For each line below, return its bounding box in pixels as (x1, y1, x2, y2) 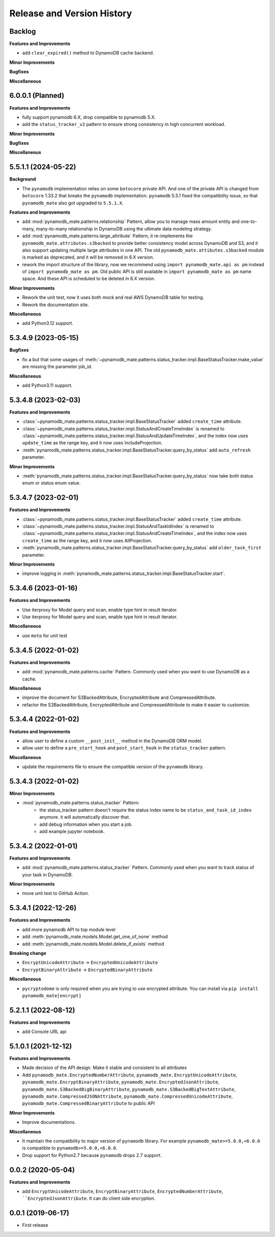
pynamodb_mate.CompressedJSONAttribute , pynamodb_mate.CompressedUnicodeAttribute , (22, 1093, 233, 1099)
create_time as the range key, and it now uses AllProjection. (22, 537, 152, 543)
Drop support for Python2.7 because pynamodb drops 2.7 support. (22, 1152, 162, 1158)
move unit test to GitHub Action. (22, 890, 89, 896)
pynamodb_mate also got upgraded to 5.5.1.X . (22, 199, 124, 206)
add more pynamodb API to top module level (22, 926, 116, 932)
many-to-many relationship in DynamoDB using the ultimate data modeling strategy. (36, 225, 212, 232)
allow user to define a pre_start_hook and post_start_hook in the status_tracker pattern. (22, 745, 227, 751)
